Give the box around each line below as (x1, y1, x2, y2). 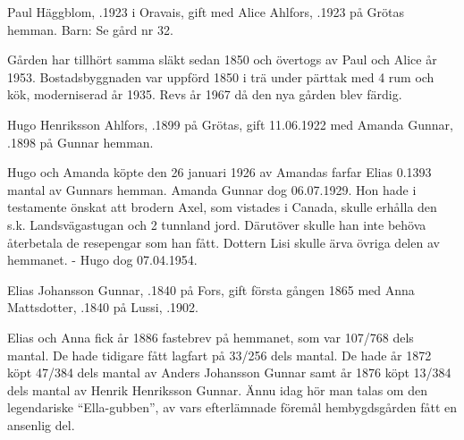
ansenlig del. (7, 415, 75, 434)
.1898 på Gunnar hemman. (7, 132, 154, 151)
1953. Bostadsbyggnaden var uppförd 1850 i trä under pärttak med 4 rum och (7, 67, 434, 86)
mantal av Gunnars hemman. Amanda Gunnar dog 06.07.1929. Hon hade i (7, 180, 417, 199)
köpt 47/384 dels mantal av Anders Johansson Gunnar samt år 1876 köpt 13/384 (7, 363, 451, 382)
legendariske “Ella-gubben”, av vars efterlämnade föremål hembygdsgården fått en (7, 398, 458, 417)
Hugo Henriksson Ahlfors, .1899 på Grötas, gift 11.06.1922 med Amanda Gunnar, (7, 114, 453, 133)
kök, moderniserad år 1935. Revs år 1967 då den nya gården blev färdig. (7, 85, 402, 104)
